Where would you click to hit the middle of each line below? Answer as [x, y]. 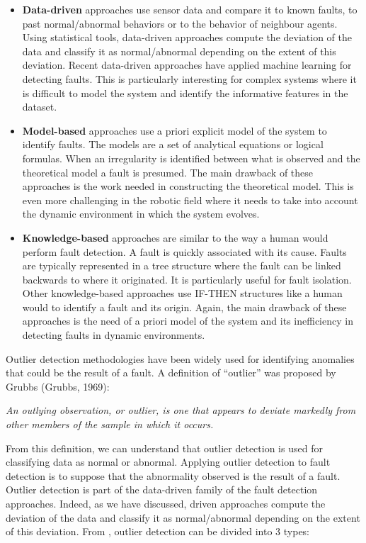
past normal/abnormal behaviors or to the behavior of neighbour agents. [180, 23]
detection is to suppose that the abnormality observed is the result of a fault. [173, 475]
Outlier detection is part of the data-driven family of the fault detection [162, 489]
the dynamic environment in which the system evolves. [141, 214]
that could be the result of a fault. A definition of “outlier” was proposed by [171, 373]
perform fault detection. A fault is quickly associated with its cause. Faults [184, 251]
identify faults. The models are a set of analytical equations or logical [173, 144]
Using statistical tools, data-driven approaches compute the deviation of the [187, 37]
